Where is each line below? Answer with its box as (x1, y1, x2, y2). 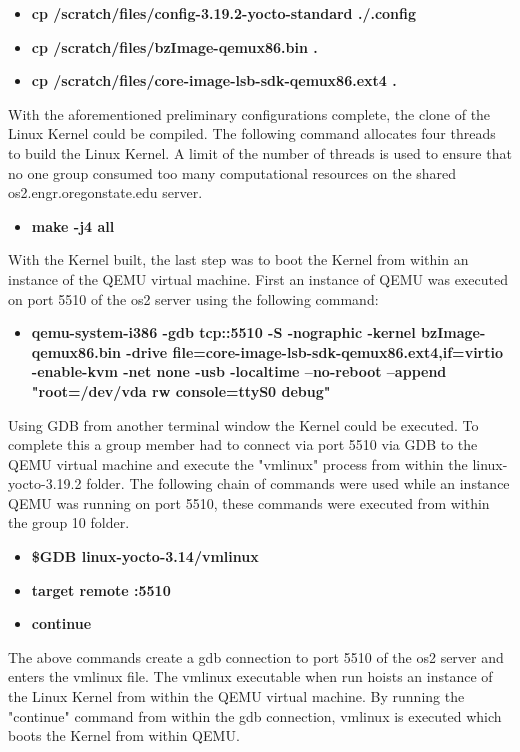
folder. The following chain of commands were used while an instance (86, 473, 510, 494)
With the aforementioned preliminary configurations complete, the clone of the (8, 103, 491, 124)
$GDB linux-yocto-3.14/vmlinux (31, 546, 259, 567)
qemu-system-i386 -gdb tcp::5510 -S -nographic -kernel (31, 322, 416, 343)
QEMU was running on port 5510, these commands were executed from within (8, 492, 490, 513)
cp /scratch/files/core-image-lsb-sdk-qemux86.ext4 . (31, 70, 397, 91)
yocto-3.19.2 (8, 473, 82, 494)
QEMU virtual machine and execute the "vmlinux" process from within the (8, 453, 468, 474)
